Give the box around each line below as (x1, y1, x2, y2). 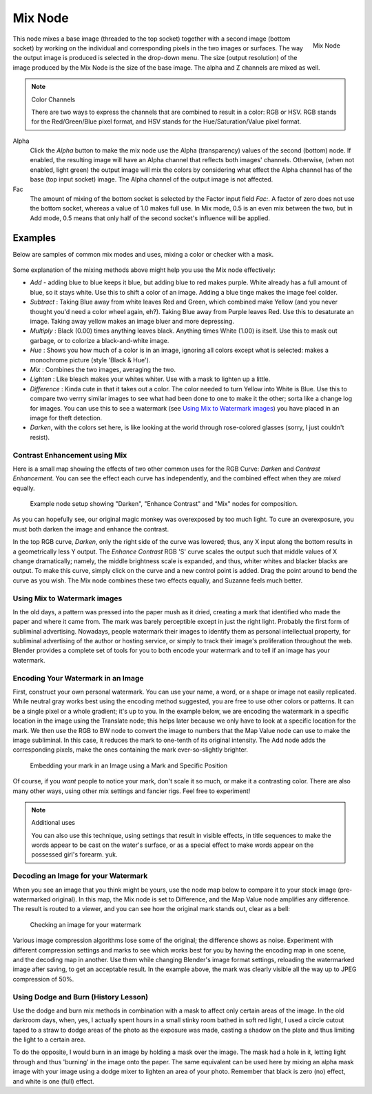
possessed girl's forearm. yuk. (31, 850, 118, 859)
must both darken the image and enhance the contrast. (12, 525, 169, 533)
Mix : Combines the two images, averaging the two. (30, 366, 176, 373)
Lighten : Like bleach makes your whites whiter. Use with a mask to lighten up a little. (30, 375, 271, 383)
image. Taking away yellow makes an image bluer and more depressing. (30, 318, 234, 326)
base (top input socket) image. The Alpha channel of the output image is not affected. (30, 175, 273, 184)
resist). (30, 433, 50, 441)
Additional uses (31, 819, 76, 827)
